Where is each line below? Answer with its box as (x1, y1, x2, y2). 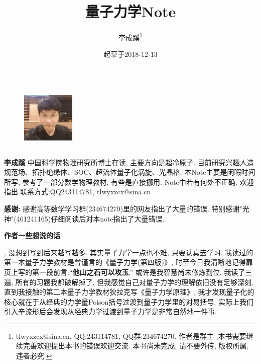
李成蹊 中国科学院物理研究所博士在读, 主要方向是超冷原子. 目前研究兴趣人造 (4, 157, 254, 167)
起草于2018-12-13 (103, 49, 158, 59)
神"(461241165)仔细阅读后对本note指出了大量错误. (4, 213, 165, 224)
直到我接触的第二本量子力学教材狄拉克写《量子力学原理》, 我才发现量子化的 (4, 286, 254, 297)
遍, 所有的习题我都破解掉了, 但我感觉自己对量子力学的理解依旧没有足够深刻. (4, 276, 253, 287)
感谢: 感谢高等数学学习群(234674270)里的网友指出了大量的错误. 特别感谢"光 (4, 203, 249, 213)
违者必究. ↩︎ (16, 350, 52, 361)
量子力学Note (85, 1, 176, 22)
